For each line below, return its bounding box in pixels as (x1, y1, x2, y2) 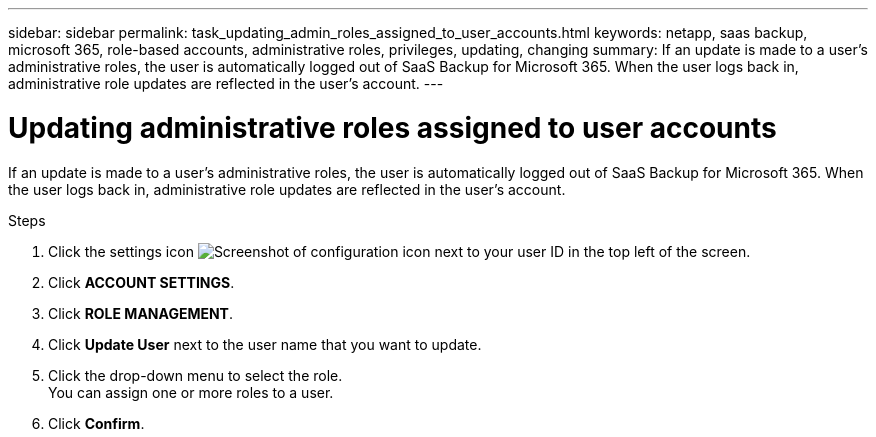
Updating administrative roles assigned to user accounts (8, 110, 777, 145)
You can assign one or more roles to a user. (48, 383, 334, 401)
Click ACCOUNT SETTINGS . (48, 273, 235, 291)
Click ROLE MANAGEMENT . (48, 304, 234, 322)
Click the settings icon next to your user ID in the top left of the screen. (48, 242, 751, 260)
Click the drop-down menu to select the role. (48, 366, 343, 384)
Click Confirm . (48, 414, 145, 432)
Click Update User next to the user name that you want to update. (48, 335, 482, 353)
